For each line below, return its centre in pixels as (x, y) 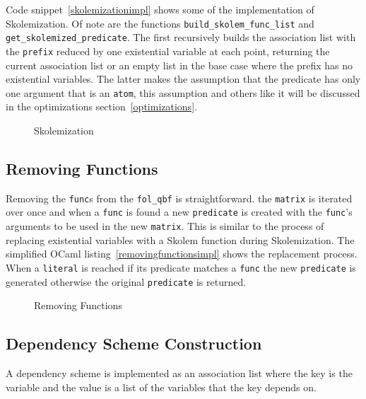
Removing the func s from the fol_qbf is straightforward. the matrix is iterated (179, 198)
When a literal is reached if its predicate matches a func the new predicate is (181, 267)
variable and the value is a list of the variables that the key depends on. (161, 387)
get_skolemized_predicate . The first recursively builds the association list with (181, 37)
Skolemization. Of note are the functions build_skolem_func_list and (160, 23)
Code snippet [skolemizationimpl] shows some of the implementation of (160, 9)
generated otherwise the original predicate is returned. (126, 281)
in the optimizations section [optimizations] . (101, 106)
